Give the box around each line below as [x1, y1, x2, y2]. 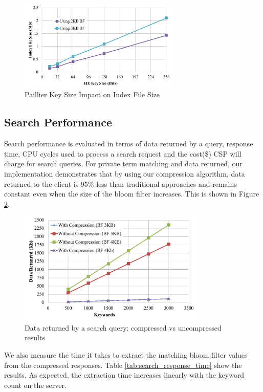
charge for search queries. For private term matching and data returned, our [4, 158, 243, 169]
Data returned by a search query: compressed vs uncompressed [25, 322, 222, 333]
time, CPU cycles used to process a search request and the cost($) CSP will [4, 148, 242, 159]
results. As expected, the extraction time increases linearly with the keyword [4, 369, 245, 380]
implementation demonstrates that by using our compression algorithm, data [4, 168, 245, 179]
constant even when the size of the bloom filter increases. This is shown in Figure [4, 188, 259, 199]
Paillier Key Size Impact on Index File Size [25, 89, 160, 100]
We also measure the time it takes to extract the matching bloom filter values [4, 349, 248, 360]
